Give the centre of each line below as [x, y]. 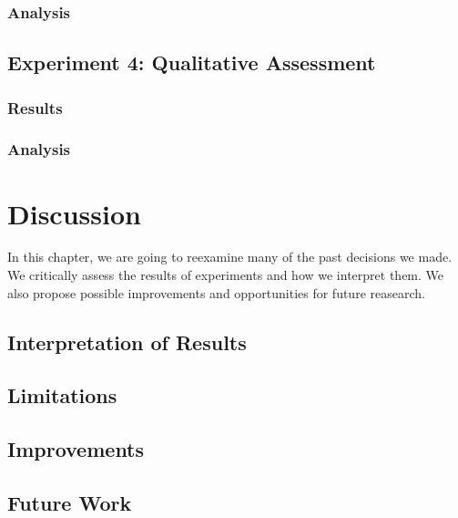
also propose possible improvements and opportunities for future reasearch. [216, 292]
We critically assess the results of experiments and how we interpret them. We [226, 275]
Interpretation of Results [127, 342]
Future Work [70, 502]
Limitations [62, 395]
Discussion [74, 213]
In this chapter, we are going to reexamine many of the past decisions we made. [230, 257]
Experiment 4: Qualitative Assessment [192, 62]
